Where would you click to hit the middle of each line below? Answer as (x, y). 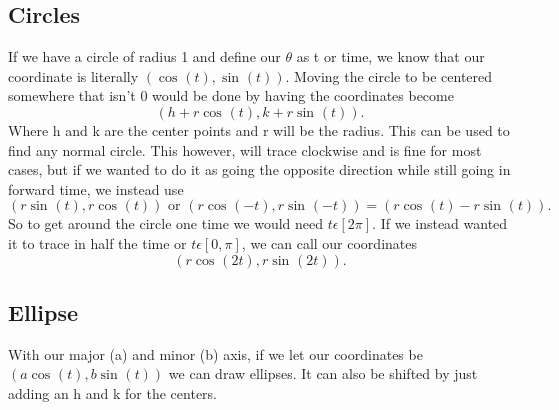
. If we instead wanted (440, 223)
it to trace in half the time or (97, 242)
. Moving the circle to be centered (389, 75)
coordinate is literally (73, 75)
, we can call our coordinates (329, 242)
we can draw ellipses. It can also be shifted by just (323, 373)
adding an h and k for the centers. (113, 392)
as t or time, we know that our (390, 56)
